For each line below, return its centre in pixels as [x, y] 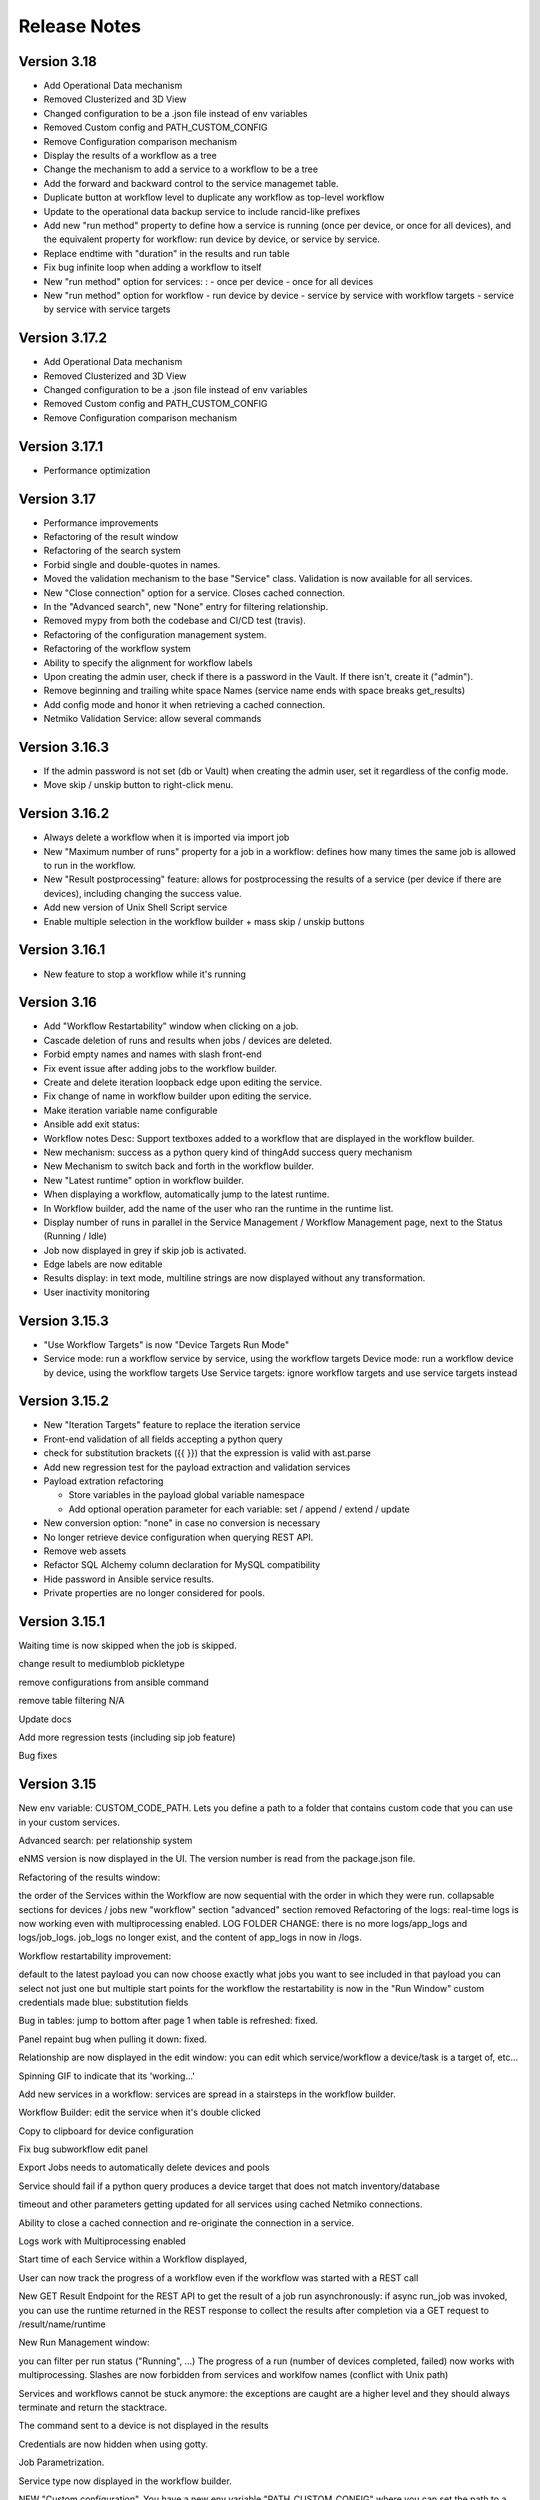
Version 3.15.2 [63, 1401]
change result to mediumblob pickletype [101, 1664]
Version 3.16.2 [64, 813]
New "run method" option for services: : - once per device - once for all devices [208, 281]
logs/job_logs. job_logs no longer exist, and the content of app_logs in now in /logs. [190, 1937]
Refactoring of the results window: [89, 1877]
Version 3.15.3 [63, 1320]
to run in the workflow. [90, 866]
